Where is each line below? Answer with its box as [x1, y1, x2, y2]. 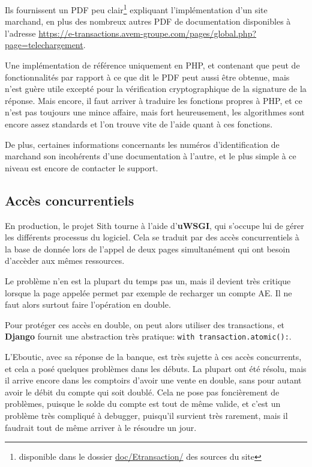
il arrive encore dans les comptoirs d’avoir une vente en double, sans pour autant [5, 374, 302, 386]
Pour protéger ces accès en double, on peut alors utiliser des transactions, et [5, 318, 285, 331]
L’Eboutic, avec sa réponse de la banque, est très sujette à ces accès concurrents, [5, 350, 302, 362]
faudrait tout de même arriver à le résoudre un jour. [5, 421, 197, 433]
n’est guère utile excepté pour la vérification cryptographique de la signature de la [5, 82, 307, 95]
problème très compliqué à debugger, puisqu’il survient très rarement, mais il [5, 409, 288, 421]
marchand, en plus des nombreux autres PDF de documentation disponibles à [5, 15, 291, 28]
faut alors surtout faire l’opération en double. [5, 298, 171, 311]
